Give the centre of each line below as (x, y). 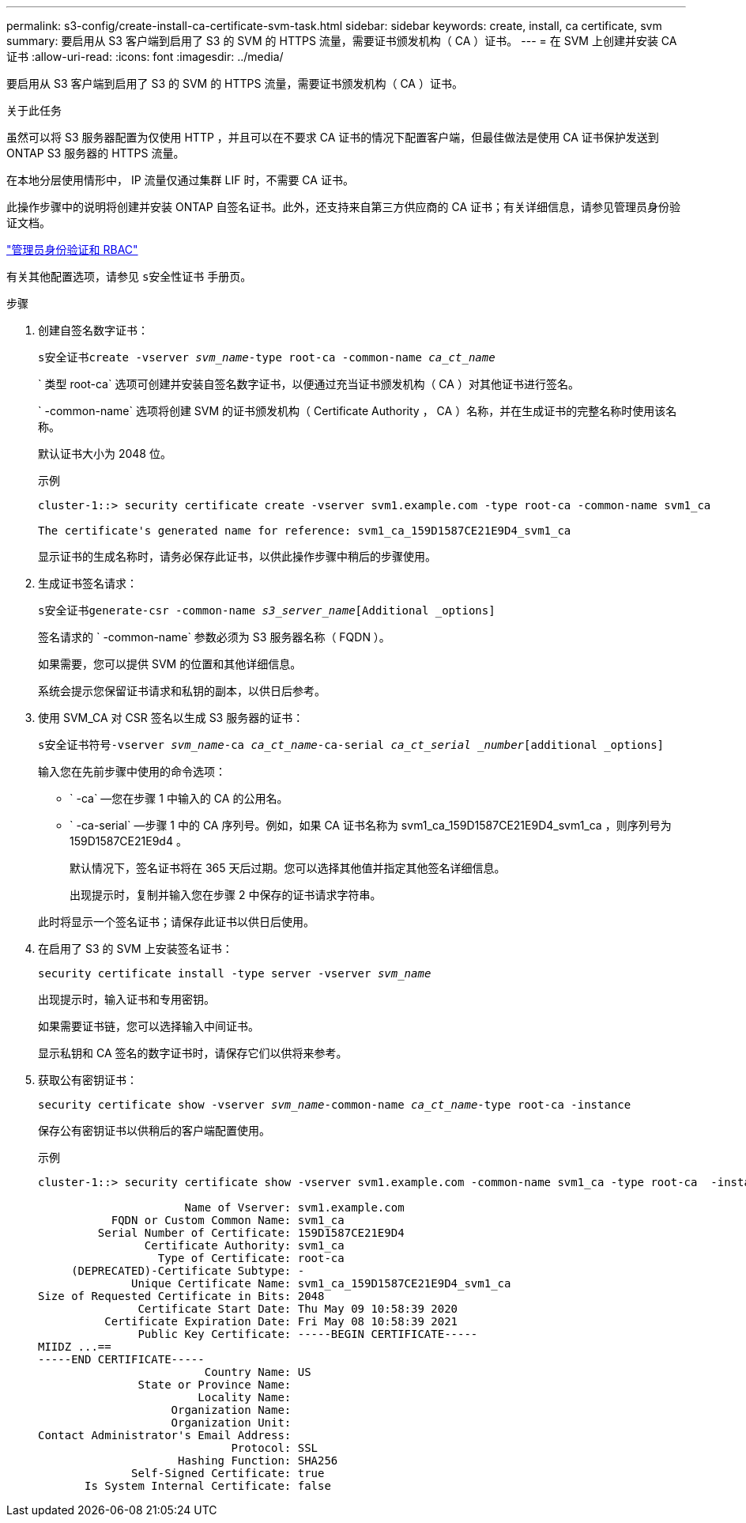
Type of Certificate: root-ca (251, 1258)
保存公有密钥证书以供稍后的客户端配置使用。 (154, 1130)
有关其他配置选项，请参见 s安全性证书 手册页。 (129, 276)
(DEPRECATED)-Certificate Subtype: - (188, 1271)
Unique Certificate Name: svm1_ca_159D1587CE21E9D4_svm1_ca (321, 1283)
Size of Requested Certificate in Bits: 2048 (181, 1296)
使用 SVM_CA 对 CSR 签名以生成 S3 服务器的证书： (171, 718)
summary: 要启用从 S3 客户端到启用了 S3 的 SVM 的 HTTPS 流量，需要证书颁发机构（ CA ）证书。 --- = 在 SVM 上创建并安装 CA (342, 41)
